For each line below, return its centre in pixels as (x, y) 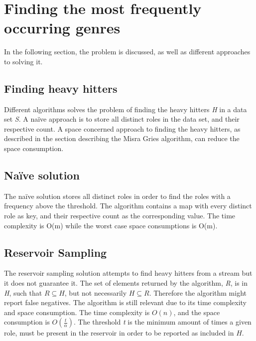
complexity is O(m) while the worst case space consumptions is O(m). (111, 225)
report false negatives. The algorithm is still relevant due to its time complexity (126, 302)
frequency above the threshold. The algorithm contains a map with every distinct (128, 206)
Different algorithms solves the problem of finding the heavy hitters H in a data (126, 109)
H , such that (23, 292)
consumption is (27, 322)
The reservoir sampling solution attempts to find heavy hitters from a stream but (128, 273)
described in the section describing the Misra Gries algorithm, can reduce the (122, 138)
